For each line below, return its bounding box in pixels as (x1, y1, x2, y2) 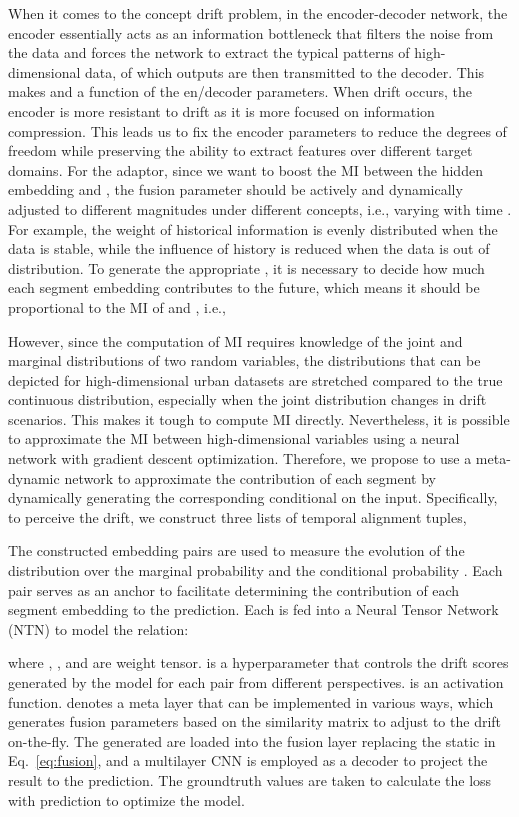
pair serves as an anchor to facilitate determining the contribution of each (8, 579, 460, 600)
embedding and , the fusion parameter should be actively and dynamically (8, 179, 463, 200)
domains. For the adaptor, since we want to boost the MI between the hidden (8, 159, 483, 180)
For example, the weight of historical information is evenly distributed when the (8, 218, 498, 239)
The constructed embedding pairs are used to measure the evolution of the (8, 540, 465, 561)
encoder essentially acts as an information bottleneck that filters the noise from (8, 22, 494, 43)
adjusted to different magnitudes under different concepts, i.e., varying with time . (8, 198, 512, 219)
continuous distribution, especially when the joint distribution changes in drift (8, 389, 487, 410)
